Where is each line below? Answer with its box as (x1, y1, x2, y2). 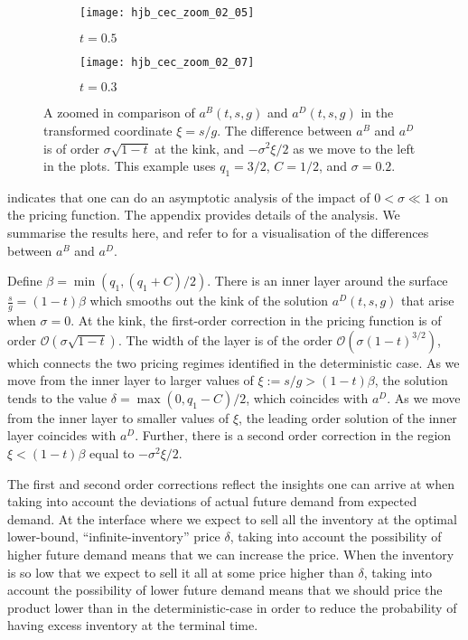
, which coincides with (246, 388, 369, 407)
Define (7, 271, 42, 290)
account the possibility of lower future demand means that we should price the (7, 580, 443, 599)
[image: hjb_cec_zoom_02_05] (80, 6, 255, 19)
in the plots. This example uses (43, 156, 216, 175)
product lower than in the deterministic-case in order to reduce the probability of (7, 598, 457, 616)
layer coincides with (7, 426, 117, 445)
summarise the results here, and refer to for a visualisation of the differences (7, 223, 429, 242)
